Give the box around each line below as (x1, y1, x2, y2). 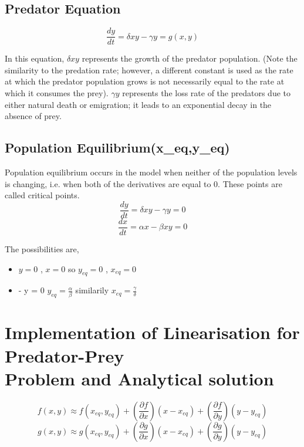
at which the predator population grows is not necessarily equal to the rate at (5, 75, 285, 87)
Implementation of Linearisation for (5, 320, 300, 344)
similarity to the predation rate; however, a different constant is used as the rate (5, 63, 293, 76)
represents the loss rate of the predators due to (122, 87, 291, 99)
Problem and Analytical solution (5, 366, 274, 390)
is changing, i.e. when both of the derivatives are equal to (5, 177, 211, 189)
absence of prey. (5, 110, 62, 122)
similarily (75, 284, 109, 296)
